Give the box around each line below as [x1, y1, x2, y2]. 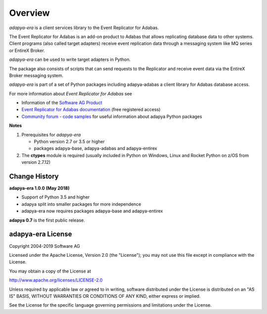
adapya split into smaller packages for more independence [21, 201, 141, 207]
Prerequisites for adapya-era [21, 131, 81, 138]
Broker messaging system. [9, 72, 64, 78]
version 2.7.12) [21, 159, 51, 165]
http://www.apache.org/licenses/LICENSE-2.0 [9, 277, 103, 283]
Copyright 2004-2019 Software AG [9, 243, 80, 249]
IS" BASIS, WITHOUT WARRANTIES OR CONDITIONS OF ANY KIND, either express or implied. [9, 293, 201, 299]
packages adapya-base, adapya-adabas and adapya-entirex [34, 146, 158, 152]
